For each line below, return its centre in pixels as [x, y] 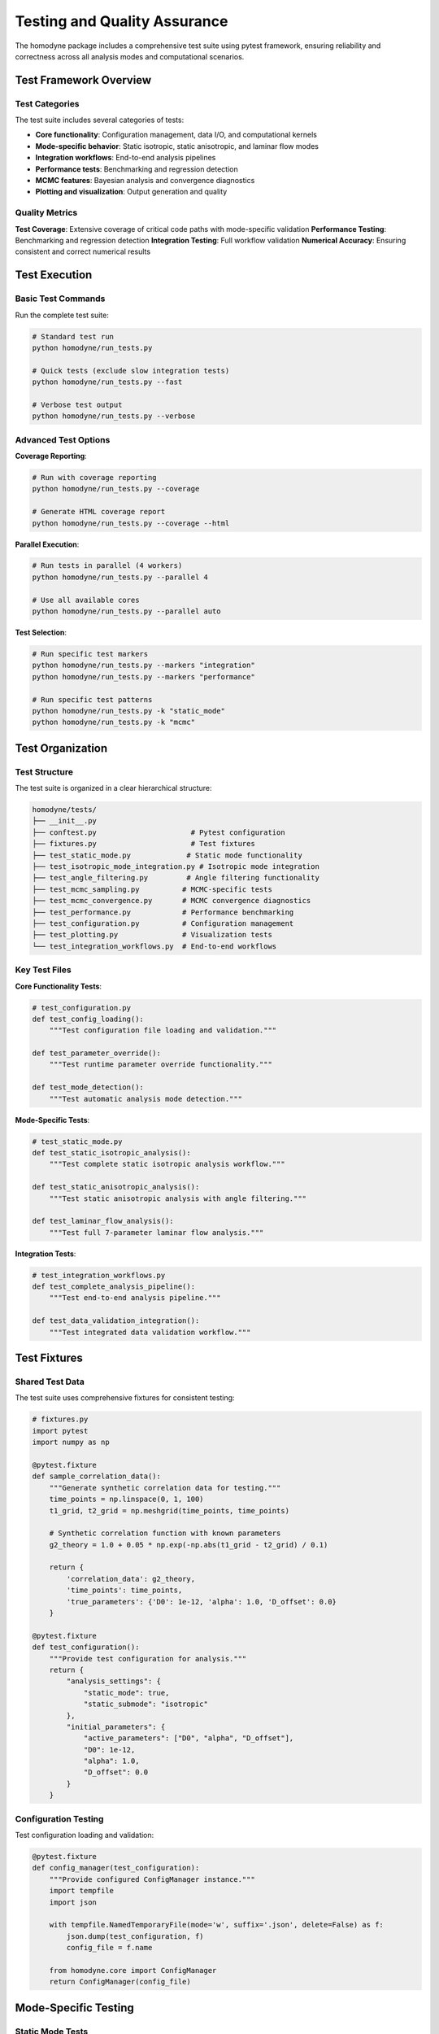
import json [73, 1902]
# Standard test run [73, 336]
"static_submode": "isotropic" [146, 1704]
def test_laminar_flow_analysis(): [103, 1221]
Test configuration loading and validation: [85, 1835]
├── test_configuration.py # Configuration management [163, 923]
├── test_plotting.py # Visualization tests [152, 935]
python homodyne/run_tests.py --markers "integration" [143, 666]
